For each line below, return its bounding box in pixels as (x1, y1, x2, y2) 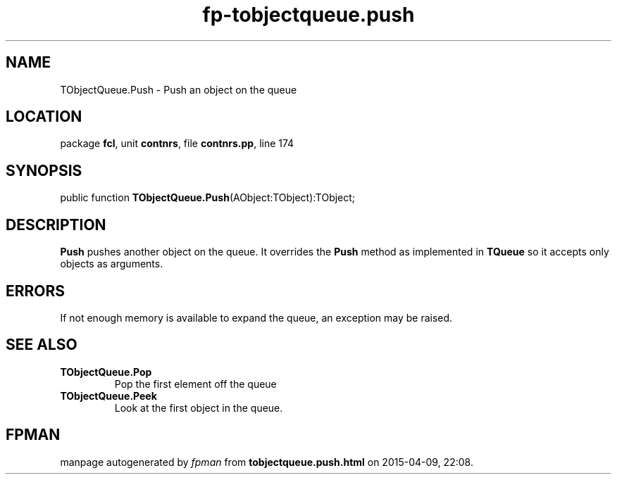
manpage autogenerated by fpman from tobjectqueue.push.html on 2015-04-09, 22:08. (60, 455, 473, 468)
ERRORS (6, 282, 66, 300)
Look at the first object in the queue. (114, 401, 283, 414)
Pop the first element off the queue (114, 377, 277, 390)
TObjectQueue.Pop (60, 365, 152, 378)
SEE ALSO (6, 336, 77, 354)
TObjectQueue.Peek (60, 389, 157, 402)
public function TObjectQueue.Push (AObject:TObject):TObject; (60, 191, 356, 204)
